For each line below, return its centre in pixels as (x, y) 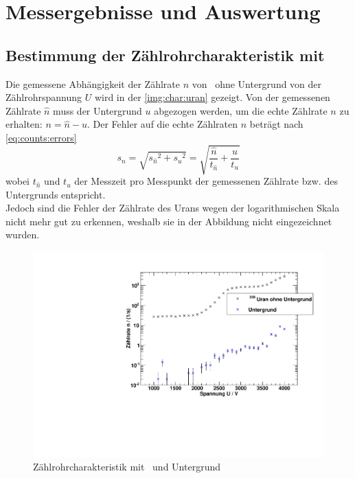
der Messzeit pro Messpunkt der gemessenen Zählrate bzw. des (206, 181)
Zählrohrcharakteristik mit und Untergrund (127, 467)
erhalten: (24, 124)
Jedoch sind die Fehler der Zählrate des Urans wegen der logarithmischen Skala (173, 208)
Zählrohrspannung (44, 97)
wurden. (23, 235)
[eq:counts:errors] (41, 137)
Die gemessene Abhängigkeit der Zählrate (93, 83)
